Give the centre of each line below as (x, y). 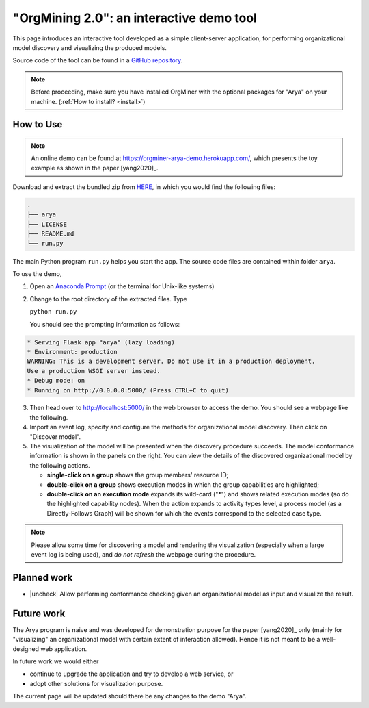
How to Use (38, 124)
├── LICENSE (47, 224)
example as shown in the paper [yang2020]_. (95, 168)
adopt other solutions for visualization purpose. (96, 683)
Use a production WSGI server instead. (94, 371)
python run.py (53, 312)
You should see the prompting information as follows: (105, 324)
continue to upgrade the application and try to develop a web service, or (132, 674)
